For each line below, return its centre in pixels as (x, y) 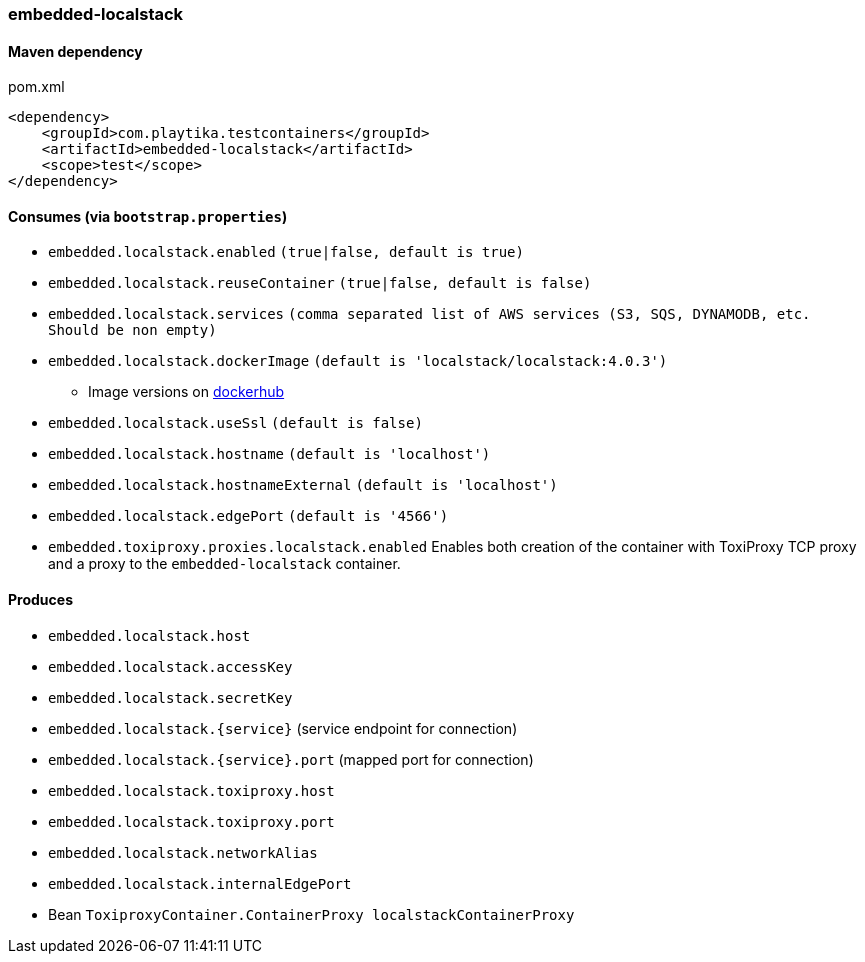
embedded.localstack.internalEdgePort (200, 883)
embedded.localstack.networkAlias (183, 852)
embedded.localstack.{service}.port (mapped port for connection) (291, 759)
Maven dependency (75, 51)
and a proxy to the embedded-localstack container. (224, 564)
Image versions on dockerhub (186, 392)
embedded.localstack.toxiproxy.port (191, 821)
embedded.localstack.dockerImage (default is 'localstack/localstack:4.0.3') (358, 361)
